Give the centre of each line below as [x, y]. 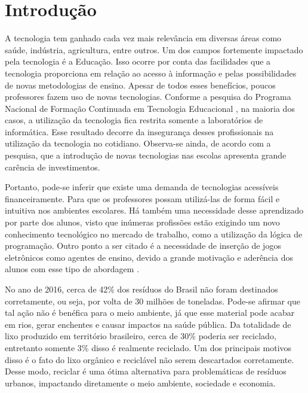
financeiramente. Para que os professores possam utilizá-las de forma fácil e [142, 198]
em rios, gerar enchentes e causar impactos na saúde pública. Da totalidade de [148, 324]
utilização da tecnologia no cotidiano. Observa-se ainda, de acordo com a [138, 143]
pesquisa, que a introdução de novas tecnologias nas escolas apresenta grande [146, 155]
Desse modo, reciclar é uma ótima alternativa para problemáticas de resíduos [146, 371]
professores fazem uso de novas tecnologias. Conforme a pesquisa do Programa [148, 97]
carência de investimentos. [53, 167]
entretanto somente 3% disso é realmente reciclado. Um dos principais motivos [148, 347]
